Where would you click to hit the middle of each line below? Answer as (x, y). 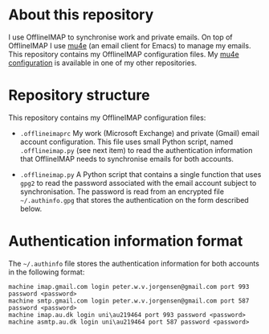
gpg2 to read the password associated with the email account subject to (138, 183)
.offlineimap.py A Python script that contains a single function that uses (141, 174)
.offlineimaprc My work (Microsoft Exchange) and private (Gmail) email (139, 133)
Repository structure (79, 95)
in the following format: (47, 272)
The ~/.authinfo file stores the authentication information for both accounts (134, 263)
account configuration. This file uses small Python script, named (126, 142)
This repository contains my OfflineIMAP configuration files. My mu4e (124, 54)
